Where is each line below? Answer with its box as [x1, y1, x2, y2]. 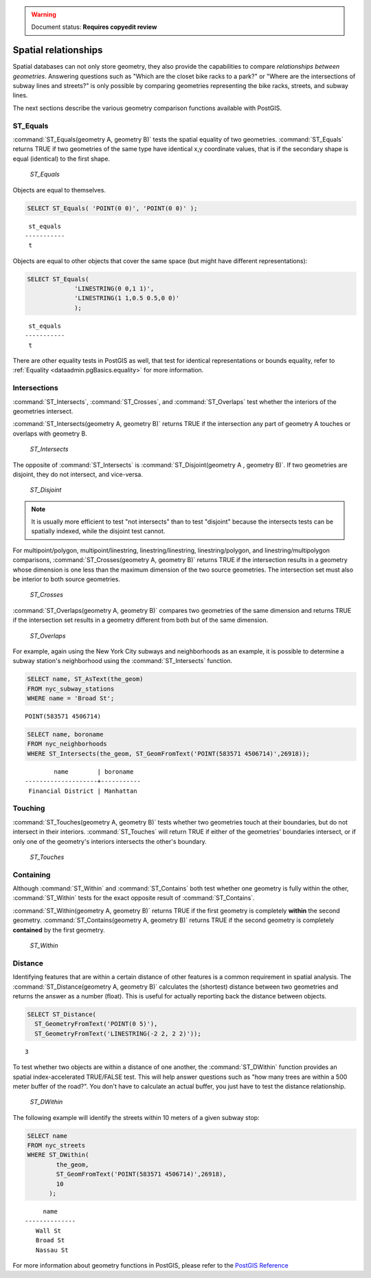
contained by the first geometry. [12, 926, 106, 934]
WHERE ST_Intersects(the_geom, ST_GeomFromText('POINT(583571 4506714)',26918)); [27, 750, 311, 757]
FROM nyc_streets [27, 1141, 86, 1150]
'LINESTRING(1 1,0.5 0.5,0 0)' [74, 294, 180, 302]
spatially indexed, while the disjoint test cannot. [31, 527, 166, 535]
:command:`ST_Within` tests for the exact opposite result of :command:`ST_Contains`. [12, 894, 255, 902]
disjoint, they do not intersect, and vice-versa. [12, 470, 144, 478]
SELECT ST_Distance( [27, 1010, 96, 1018]
